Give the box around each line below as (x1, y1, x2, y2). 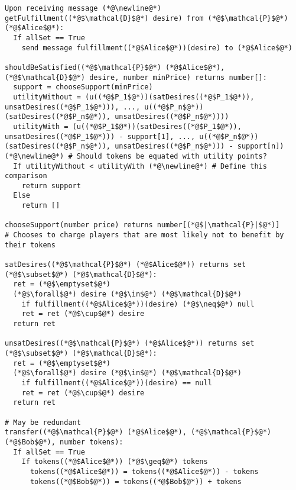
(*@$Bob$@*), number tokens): (5, 437, 123, 446)
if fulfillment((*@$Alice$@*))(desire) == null (21, 378, 212, 387)
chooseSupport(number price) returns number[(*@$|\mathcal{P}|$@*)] (5, 221, 280, 230)
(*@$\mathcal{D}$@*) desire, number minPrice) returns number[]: (5, 73, 267, 82)
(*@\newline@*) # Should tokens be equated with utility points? (5, 151, 267, 160)
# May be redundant (5, 418, 81, 427)
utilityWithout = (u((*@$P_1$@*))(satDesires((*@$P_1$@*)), (13, 92, 255, 101)
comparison (5, 172, 47, 180)
